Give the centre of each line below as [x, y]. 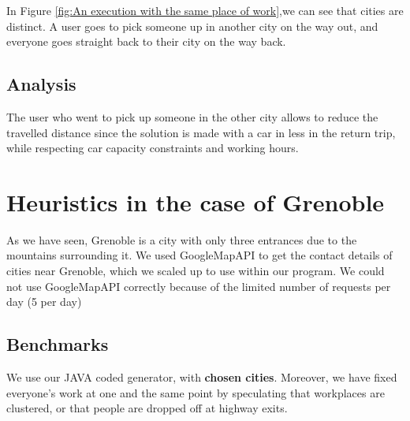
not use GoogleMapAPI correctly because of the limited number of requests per [199, 286]
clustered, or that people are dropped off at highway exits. [147, 408]
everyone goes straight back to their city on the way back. [146, 41]
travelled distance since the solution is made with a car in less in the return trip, [201, 132]
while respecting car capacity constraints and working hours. [153, 148]
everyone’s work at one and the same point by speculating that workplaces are [196, 392]
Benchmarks [58, 344]
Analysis [41, 84]
